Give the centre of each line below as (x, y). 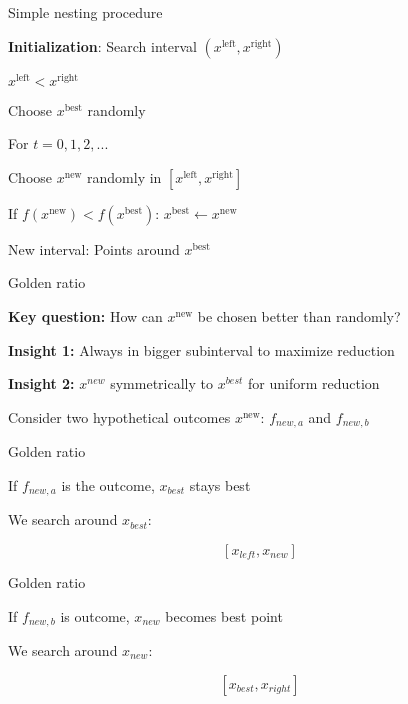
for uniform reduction (314, 383)
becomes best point (224, 615)
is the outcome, (108, 484)
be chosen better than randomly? (299, 316)
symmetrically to (161, 383)
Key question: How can (85, 316)
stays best (220, 484)
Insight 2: (41, 383)
